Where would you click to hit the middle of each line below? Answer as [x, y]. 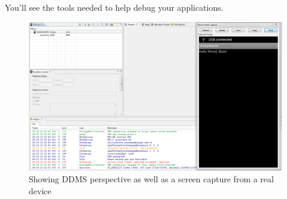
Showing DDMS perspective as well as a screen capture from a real [151, 179]
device [40, 191]
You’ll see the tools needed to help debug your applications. [114, 7]
